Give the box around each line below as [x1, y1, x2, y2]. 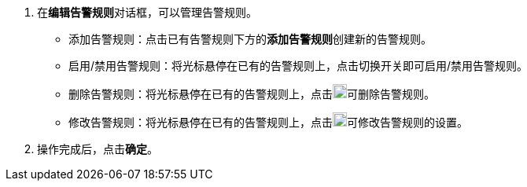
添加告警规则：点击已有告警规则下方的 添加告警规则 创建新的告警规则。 [68, 32, 432, 46]
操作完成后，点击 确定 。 [37, 142, 158, 156]
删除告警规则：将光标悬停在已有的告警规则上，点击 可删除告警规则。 [68, 87, 435, 101]
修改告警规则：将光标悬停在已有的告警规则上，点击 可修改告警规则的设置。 [68, 115, 468, 129]
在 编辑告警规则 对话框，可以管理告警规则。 [37, 5, 257, 19]
